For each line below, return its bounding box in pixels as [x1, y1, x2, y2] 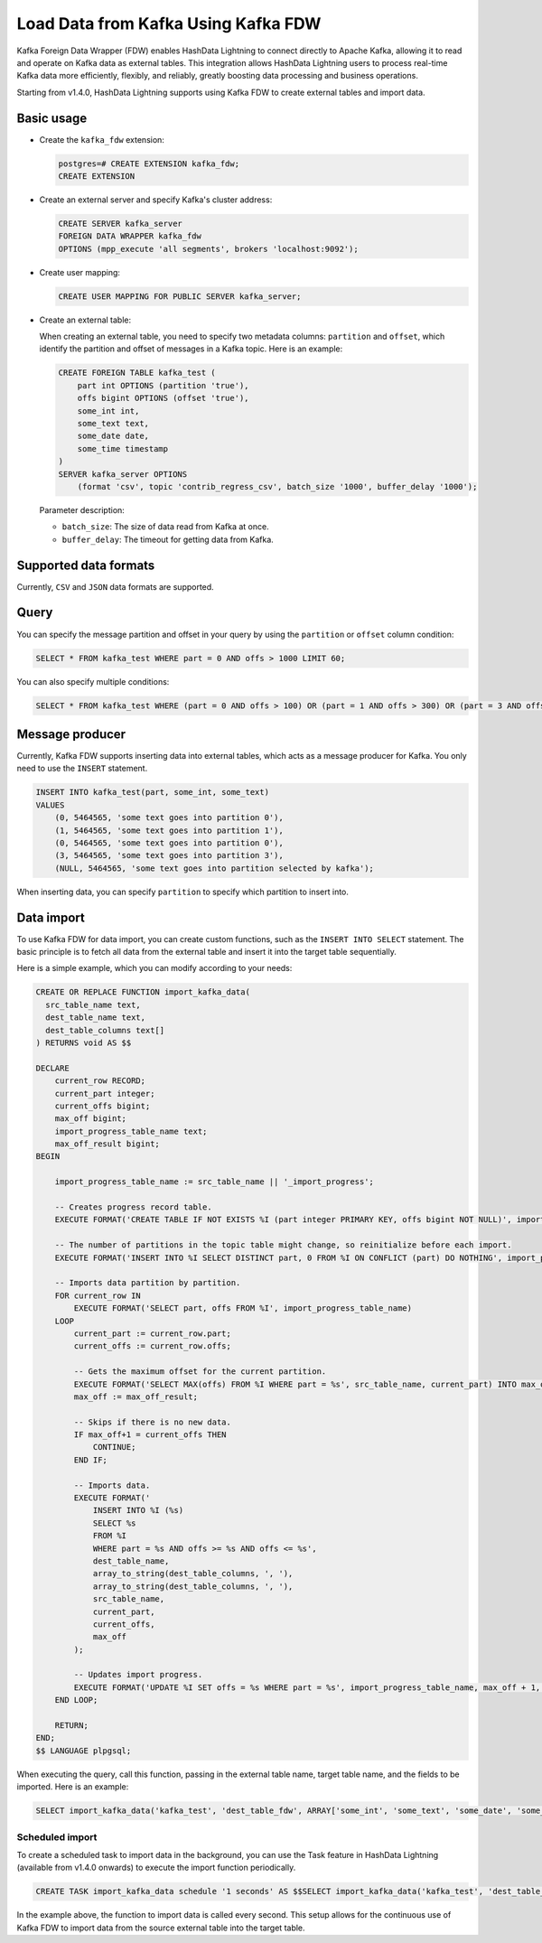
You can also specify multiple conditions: [16, 676, 170, 687]
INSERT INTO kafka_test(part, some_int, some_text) [35, 787, 270, 798]
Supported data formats [16, 557, 155, 573]
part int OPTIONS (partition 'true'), [77, 380, 249, 390]
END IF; [73, 1454, 108, 1465]
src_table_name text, [45, 999, 142, 1010]
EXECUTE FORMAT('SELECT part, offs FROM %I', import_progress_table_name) [73, 1303, 413, 1313]
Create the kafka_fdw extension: [39, 134, 164, 145]
